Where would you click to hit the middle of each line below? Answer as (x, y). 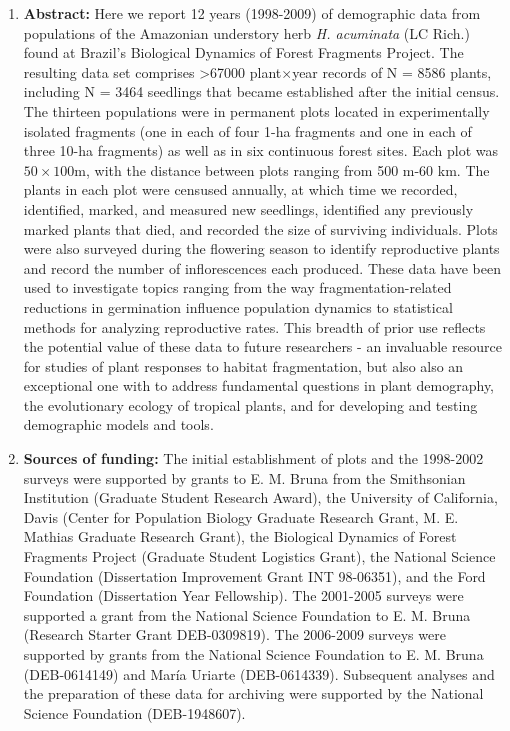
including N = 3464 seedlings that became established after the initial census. (261, 91)
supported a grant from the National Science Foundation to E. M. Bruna (247, 614)
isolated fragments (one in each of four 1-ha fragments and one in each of (247, 130)
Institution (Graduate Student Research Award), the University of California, (260, 497)
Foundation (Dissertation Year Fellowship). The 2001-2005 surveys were (243, 595)
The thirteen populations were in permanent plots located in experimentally (256, 110)
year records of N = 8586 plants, (392, 71)
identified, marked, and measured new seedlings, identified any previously (248, 208)
